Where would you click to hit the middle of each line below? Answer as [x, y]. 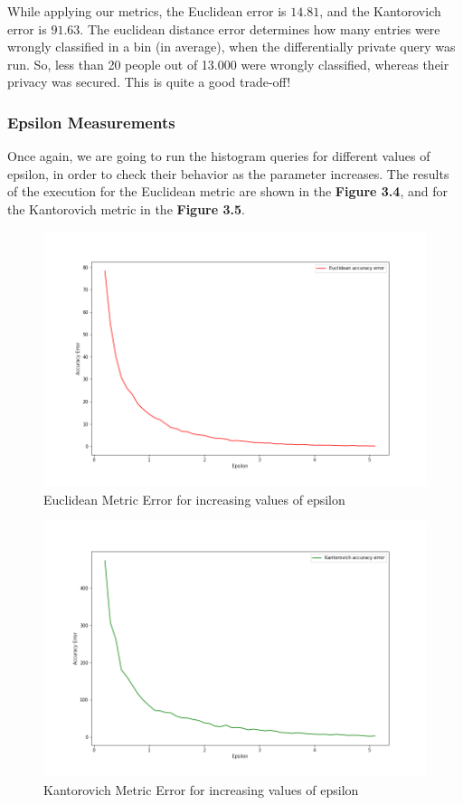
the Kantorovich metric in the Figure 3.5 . [126, 208]
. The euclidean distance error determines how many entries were [260, 28]
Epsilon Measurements [91, 122]
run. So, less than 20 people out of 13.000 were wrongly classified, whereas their [228, 64]
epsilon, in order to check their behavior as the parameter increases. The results [228, 173]
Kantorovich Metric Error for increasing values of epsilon [201, 789]
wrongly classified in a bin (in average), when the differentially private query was [231, 47]
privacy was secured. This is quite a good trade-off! [149, 82]
